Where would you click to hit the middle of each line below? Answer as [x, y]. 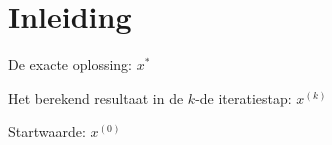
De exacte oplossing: [70, 64]
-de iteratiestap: [243, 97]
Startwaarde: [47, 131]
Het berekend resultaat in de [96, 97]
